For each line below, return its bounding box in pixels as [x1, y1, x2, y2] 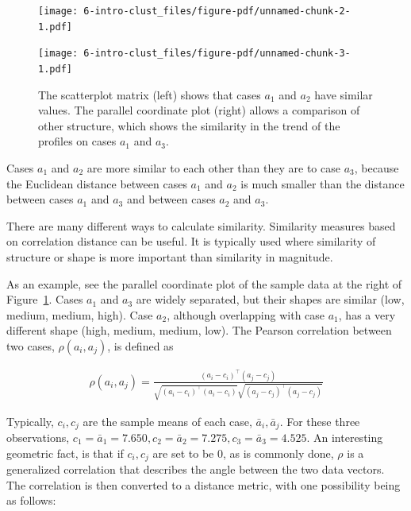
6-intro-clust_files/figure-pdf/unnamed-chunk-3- [83, 48, 351, 60]
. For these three [279, 412, 360, 429]
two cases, [6, 337, 55, 354]
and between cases [126, 191, 216, 207]
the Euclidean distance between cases [6, 175, 187, 192]
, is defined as [107, 337, 174, 354]
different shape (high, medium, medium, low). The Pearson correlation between [6, 322, 392, 339]
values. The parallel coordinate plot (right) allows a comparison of [38, 102, 360, 118]
